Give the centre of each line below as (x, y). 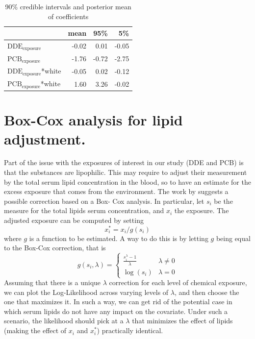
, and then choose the (207, 292)
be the (223, 201)
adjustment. (45, 139)
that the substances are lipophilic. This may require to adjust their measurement (126, 172)
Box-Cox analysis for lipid (93, 120)
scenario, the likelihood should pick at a (64, 321)
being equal (233, 238)
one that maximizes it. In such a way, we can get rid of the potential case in (118, 302)
